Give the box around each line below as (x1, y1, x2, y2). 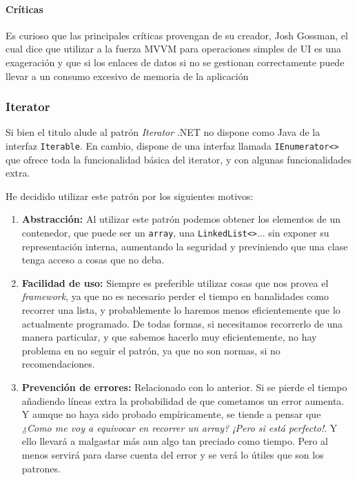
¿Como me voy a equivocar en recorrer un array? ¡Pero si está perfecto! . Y (21, 420, 338, 434)
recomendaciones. (21, 357, 95, 371)
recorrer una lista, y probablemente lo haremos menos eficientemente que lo (21, 303, 340, 317)
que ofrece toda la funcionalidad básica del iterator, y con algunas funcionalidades (6, 152, 352, 166)
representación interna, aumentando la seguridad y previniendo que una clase (21, 239, 348, 253)
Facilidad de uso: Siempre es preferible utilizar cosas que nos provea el (21, 275, 329, 290)
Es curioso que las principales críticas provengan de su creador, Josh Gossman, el (6, 28, 348, 42)
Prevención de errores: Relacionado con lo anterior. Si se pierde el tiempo (21, 380, 347, 394)
